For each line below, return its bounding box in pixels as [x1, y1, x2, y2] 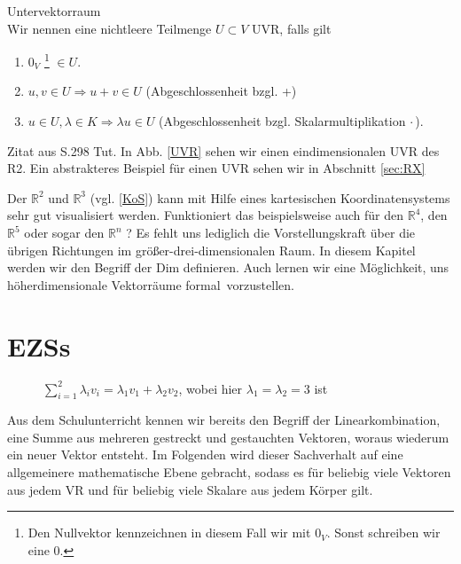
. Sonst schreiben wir [326, 523, 441, 542]
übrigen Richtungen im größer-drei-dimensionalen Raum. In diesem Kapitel [7, 240, 416, 259]
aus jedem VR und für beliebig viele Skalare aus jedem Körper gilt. [7, 480, 373, 498]
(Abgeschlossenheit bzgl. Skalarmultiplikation [159, 112, 406, 130]
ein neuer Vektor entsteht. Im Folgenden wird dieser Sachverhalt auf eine [7, 445, 403, 464]
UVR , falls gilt [252, 19, 332, 37]
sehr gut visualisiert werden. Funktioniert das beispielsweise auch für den [7, 206, 404, 224]
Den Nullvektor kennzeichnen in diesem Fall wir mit [27, 523, 311, 542]
